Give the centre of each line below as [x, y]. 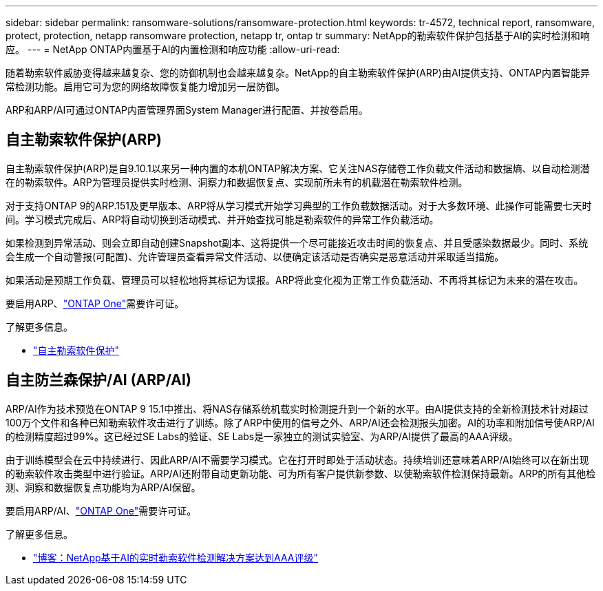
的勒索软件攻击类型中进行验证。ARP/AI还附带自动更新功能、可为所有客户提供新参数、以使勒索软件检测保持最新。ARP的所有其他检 [301, 473]
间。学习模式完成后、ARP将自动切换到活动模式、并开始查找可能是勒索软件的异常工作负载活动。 [222, 219]
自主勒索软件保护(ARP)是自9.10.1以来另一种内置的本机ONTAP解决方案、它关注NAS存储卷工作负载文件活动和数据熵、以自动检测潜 [298, 168]
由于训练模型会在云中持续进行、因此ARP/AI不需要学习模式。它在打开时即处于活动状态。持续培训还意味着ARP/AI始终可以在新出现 [297, 459]
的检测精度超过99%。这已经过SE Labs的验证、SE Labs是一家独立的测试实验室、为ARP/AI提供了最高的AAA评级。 [262, 436]
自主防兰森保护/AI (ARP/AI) [98, 380]
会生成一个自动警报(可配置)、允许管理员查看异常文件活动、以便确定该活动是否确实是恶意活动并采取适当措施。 [255, 256]
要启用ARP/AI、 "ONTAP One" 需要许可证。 [101, 510]
